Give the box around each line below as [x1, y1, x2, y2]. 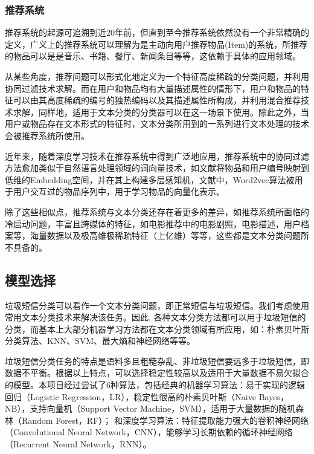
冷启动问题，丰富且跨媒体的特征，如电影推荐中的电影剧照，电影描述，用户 [5, 217, 301, 230]
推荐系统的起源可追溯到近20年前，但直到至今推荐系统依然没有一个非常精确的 [5, 26, 309, 39]
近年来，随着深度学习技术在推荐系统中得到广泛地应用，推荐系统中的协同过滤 [5, 149, 309, 162]
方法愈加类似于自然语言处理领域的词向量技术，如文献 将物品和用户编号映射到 [5, 161, 309, 174]
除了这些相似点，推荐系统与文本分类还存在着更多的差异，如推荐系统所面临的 [5, 205, 309, 218]
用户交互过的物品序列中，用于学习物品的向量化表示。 [13, 185, 225, 198]
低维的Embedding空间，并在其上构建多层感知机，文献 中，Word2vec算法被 [5, 173, 295, 186]
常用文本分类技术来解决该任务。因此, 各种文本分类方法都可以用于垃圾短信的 [5, 311, 306, 323]
